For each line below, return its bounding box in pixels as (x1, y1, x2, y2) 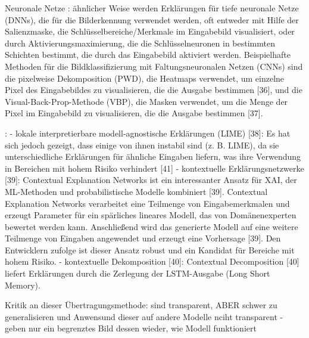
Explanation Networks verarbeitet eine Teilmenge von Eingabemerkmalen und (5, 197, 290, 209)
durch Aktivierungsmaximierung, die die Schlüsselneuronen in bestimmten (5, 36, 275, 49)
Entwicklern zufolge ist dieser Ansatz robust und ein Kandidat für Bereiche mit (5, 243, 295, 256)
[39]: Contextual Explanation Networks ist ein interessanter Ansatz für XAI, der (5, 173, 297, 186)
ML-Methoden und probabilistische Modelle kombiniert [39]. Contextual (5, 185, 268, 197)
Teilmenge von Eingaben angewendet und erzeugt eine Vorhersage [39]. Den (5, 232, 281, 244)
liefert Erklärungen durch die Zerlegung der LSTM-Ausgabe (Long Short (5, 267, 270, 280)
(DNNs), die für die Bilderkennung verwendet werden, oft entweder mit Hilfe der (5, 13, 299, 26)
